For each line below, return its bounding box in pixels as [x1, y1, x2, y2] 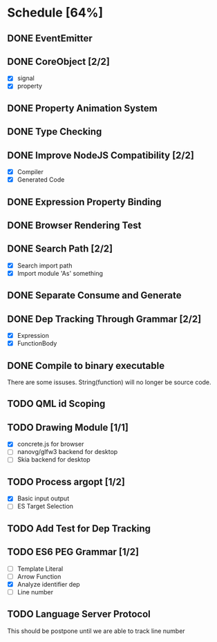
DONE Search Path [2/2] [7, 243, 113, 255]
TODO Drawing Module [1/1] [7, 422, 129, 433]
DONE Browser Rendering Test [7, 220, 142, 232]
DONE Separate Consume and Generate [7, 290, 182, 301]
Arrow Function [17, 572, 62, 580]
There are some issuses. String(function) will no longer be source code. [7, 378, 212, 386]
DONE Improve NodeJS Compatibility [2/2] [7, 149, 195, 161]
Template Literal [17, 565, 64, 573]
